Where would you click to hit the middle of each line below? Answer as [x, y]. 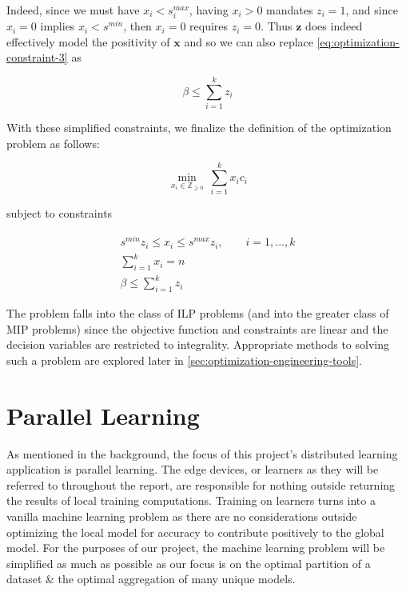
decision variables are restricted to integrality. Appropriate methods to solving [198, 344]
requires [209, 26]
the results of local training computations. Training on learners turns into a [191, 500]
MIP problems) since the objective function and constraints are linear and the [197, 328]
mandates [290, 10]
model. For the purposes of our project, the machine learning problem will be [196, 548]
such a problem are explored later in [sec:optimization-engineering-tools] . [184, 360]
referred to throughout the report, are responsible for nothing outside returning [201, 484]
